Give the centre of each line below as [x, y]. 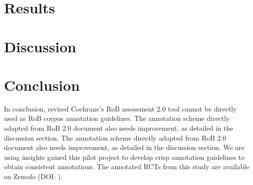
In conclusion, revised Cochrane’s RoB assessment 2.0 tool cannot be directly [120, 108]
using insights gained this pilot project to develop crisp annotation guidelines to [124, 157]
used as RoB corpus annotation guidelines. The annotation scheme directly [117, 118]
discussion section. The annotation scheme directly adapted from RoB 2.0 [115, 137]
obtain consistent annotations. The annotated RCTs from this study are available [127, 166]
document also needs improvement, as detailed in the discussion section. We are [124, 147]
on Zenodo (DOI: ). [33, 176]
